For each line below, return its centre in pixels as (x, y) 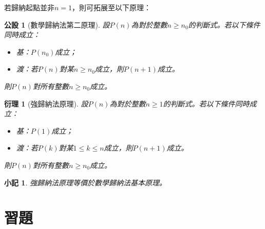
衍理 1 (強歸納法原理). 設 (46, 103)
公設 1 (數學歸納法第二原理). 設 (57, 24)
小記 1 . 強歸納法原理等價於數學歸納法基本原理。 (85, 182)
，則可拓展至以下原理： (112, 7)
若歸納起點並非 (29, 7)
